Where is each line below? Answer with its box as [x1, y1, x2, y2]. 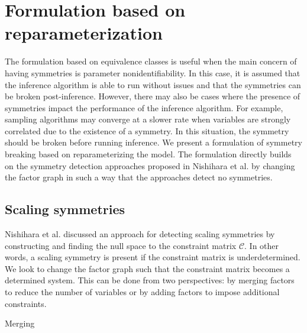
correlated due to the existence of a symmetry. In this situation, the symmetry [5, 124, 289, 137]
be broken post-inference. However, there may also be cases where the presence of [5, 90, 300, 102]
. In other [244, 239, 279, 251]
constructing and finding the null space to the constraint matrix [5, 239, 237, 251]
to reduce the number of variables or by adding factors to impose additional [5, 286, 280, 298]
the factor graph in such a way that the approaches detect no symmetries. [5, 171, 273, 183]
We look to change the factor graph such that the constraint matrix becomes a [5, 262, 290, 274]
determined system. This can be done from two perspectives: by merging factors [5, 274, 295, 286]
